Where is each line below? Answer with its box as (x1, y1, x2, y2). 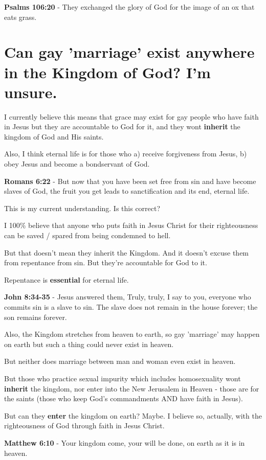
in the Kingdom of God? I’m (4, 61, 211, 82)
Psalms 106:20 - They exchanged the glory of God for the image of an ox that (4, 2, 255, 12)
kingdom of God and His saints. (4, 131, 104, 142)
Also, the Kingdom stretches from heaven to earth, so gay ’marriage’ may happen (4, 329, 260, 339)
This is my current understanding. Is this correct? (4, 202, 161, 213)
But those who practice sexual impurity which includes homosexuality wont (4, 373, 241, 383)
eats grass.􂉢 (4, 11, 39, 22)
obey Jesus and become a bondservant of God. (4, 158, 150, 169)
